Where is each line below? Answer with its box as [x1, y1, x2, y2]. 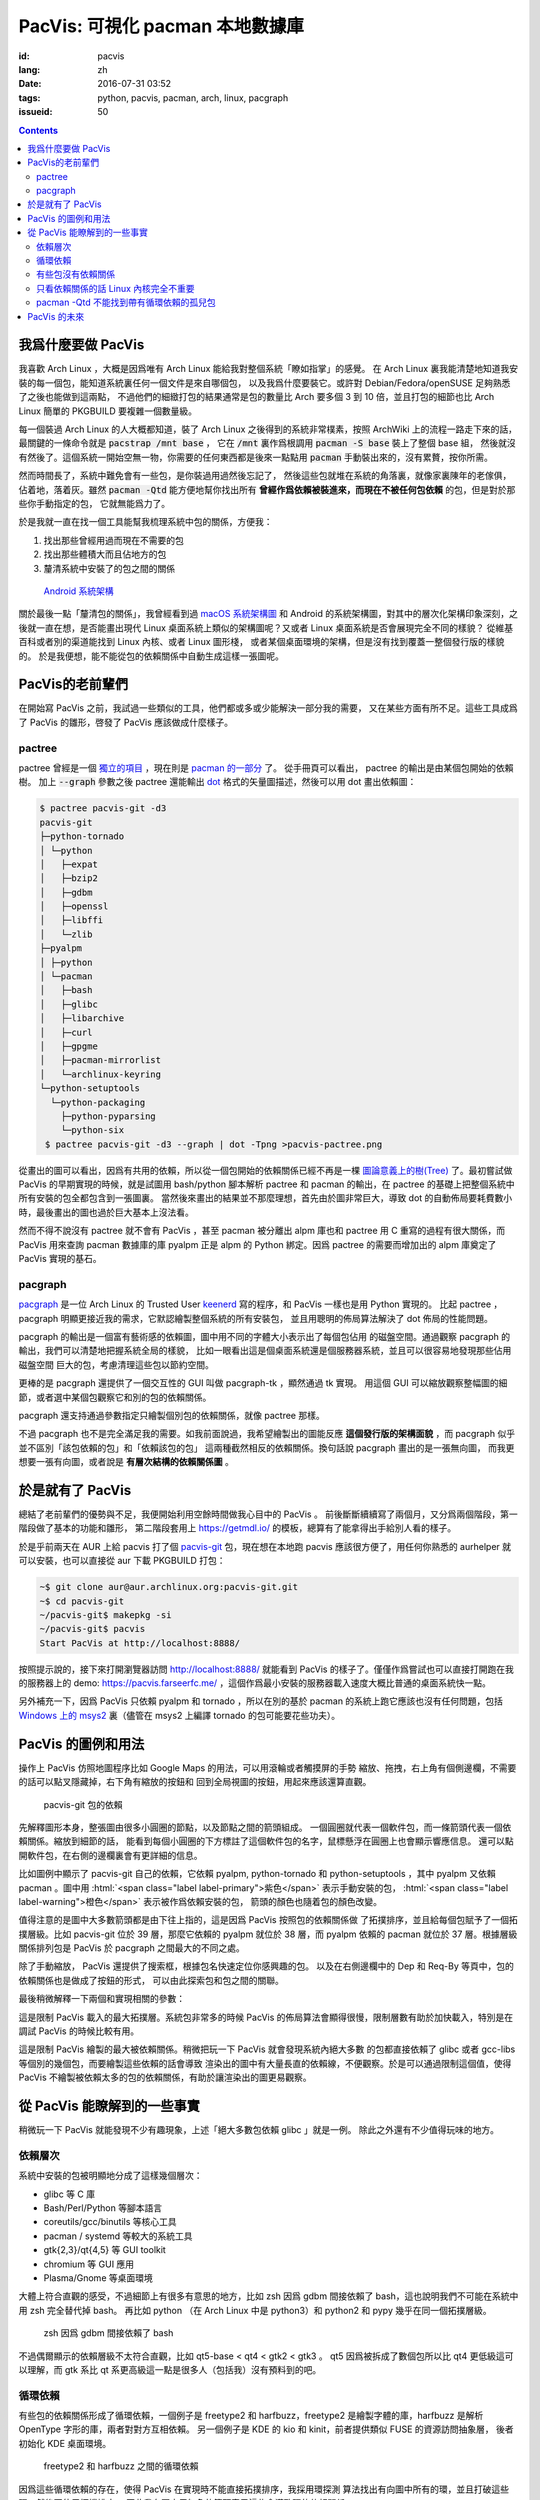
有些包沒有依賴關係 [36, 268, 115, 280]
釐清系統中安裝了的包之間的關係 [43, 562, 175, 574]
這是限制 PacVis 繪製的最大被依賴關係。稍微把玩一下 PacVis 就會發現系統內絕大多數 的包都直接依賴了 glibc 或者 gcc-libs [18, 2043, 516, 2055]
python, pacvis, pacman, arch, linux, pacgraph [97, 91, 289, 104]
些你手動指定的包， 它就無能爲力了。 [18, 498, 170, 509]
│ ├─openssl [39, 901, 109, 912]
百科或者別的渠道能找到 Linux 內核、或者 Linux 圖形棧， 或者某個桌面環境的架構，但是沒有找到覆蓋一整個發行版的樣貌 [18, 636, 505, 648]
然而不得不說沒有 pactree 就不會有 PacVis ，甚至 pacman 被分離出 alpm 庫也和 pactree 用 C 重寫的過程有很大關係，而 [18, 1225, 506, 1237]
